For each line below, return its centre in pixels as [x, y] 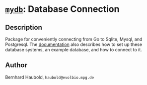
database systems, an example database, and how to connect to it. [74, 50]
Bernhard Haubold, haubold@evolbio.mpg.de [50, 77]
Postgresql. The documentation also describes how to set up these [74, 44]
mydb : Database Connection [62, 9]
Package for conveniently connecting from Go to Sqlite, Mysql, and [74, 39]
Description [24, 27]
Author [16, 65]
